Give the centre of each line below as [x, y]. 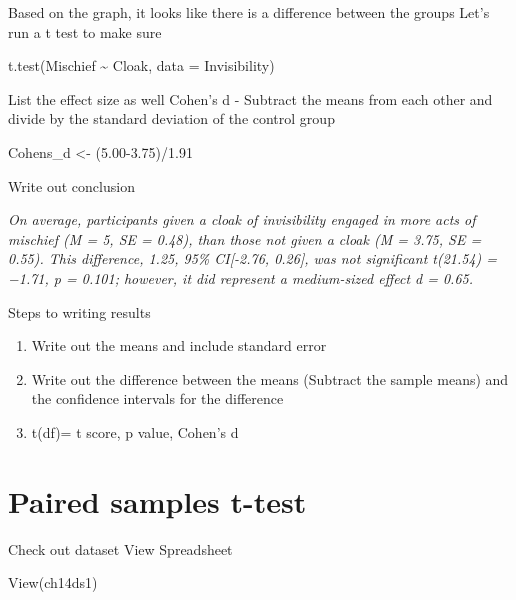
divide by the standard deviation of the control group [171, 118]
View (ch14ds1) [53, 582]
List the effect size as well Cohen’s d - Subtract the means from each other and [250, 98]
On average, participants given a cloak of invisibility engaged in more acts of [242, 219]
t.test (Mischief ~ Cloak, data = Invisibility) [141, 65]
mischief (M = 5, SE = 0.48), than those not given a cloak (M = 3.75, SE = [245, 238]
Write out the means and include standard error [179, 345]
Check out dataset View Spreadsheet [120, 548]
